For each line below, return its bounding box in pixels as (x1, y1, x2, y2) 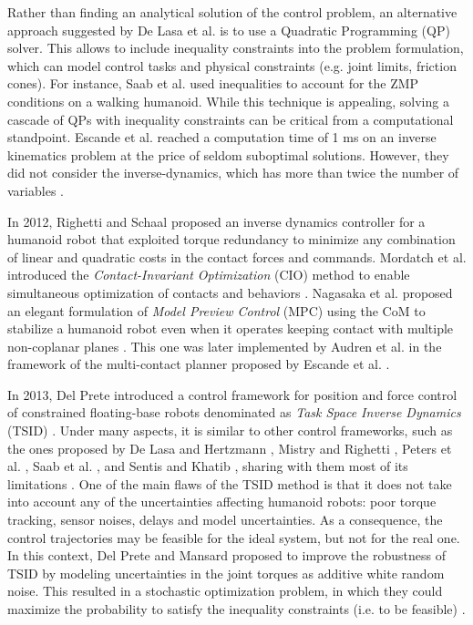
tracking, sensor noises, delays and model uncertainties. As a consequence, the (7, 510, 443, 529)
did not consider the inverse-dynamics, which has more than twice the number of (7, 163, 459, 182)
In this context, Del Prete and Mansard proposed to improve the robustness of (7, 546, 446, 565)
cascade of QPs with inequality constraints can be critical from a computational (7, 109, 454, 128)
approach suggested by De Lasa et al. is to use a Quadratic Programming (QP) (7, 20, 450, 39)
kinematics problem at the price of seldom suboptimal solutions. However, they (7, 145, 449, 164)
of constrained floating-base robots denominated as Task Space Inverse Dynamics (7, 403, 461, 422)
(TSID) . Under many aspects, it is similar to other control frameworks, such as (7, 421, 453, 440)
